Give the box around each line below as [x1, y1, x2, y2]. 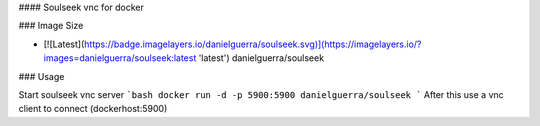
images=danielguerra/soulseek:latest [43, 52, 197, 64]
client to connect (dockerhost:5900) [18, 103, 168, 115]
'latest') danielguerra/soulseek [198, 52, 325, 64]
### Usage [18, 70, 65, 82]
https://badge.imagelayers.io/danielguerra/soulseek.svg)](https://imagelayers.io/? [83, 38, 422, 50]
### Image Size [18, 20, 84, 32]
